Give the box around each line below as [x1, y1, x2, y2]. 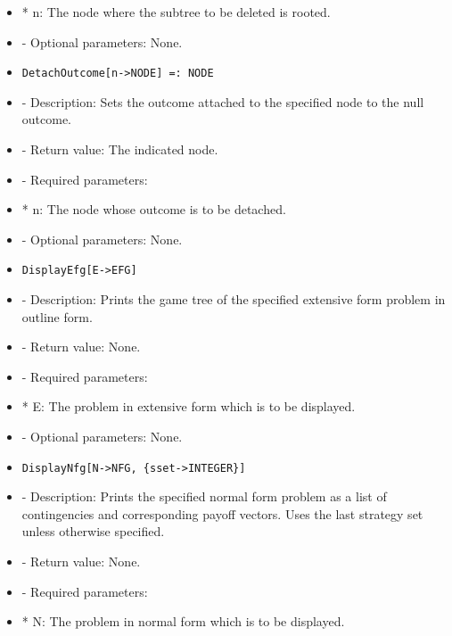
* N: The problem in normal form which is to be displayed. [21, 612, 345, 631]
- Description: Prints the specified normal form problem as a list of [21, 487, 387, 506]
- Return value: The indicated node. [21, 140, 218, 159]
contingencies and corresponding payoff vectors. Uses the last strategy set [21, 504, 423, 523]
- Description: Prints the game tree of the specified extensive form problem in [21, 290, 446, 309]
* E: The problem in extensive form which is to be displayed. [21, 397, 356, 416]
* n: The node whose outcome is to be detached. [21, 200, 286, 219]
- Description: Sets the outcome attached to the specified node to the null [21, 92, 424, 111]
